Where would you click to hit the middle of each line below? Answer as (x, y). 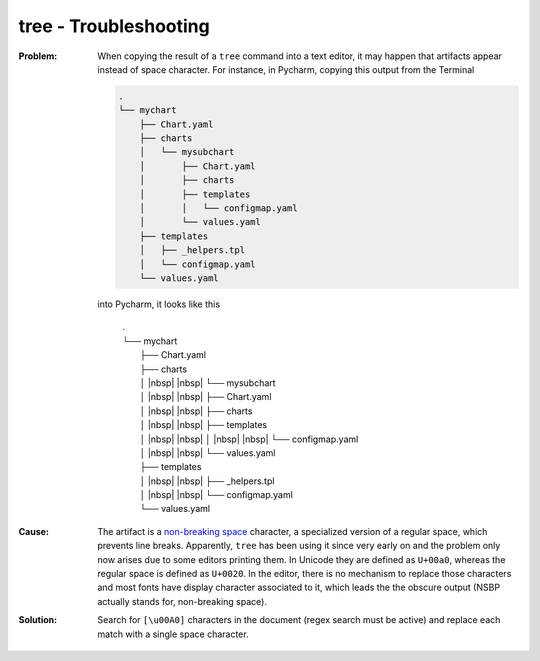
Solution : (38, 620)
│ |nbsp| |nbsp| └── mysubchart (208, 382)
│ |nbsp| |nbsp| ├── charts (196, 411)
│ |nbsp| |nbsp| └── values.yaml (208, 452)
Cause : (34, 531)
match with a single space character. (173, 634)
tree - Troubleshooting (114, 26)
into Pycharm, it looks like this (158, 304)
